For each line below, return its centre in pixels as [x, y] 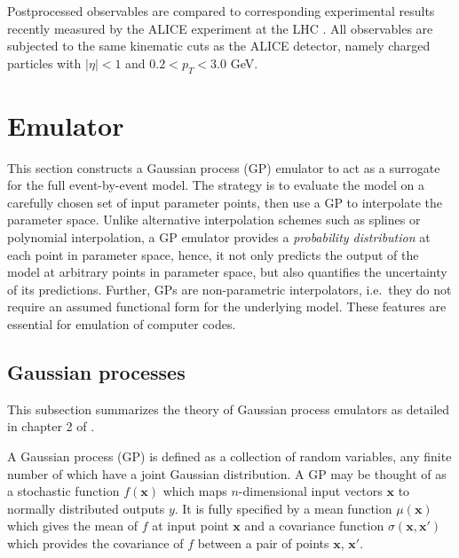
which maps [195, 491]
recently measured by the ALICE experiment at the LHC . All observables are [220, 28]
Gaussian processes [96, 372]
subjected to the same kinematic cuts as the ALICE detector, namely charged [219, 46]
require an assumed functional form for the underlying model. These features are [227, 307]
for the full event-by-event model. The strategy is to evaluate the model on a [216, 185]
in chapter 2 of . [51, 426]
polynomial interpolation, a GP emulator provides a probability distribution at [219, 237]
